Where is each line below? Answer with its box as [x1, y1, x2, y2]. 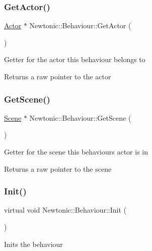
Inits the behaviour [4, 238, 63, 249]
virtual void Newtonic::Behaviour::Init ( [4, 205, 126, 215]
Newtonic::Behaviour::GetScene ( [29, 112, 131, 123]
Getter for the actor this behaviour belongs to [4, 54, 145, 65]
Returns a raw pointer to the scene [4, 163, 112, 174]
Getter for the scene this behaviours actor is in [4, 146, 148, 157]
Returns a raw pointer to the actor [4, 71, 111, 81]
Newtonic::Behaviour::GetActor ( [29, 20, 131, 31]
